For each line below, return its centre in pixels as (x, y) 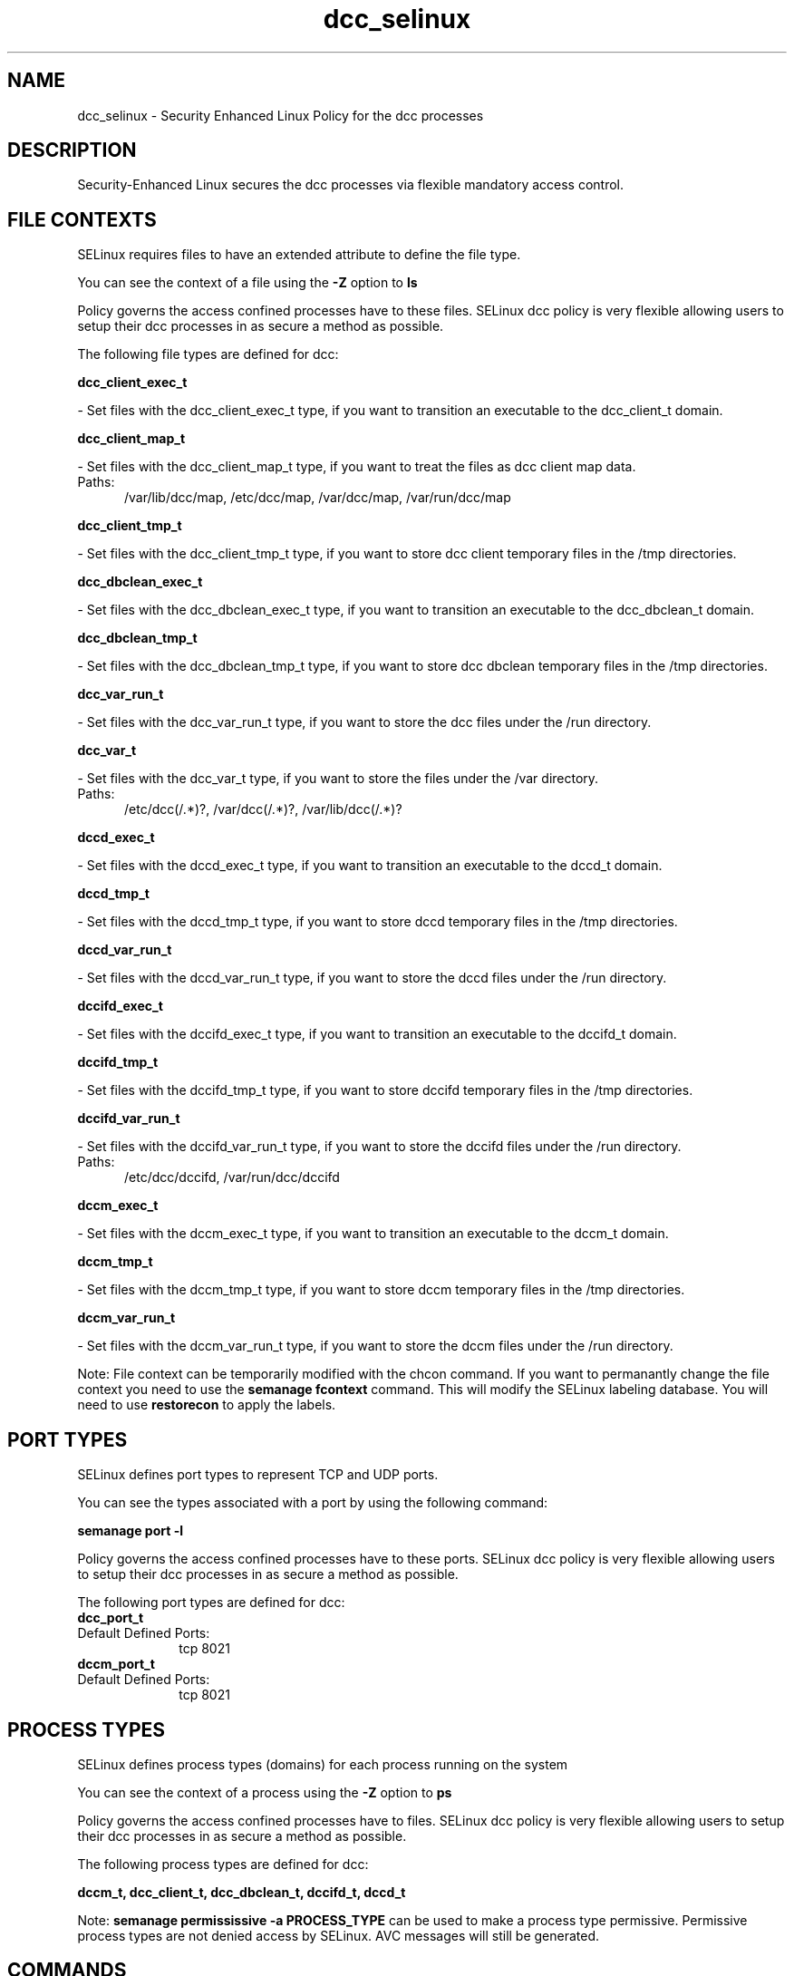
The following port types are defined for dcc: (211, 1603)
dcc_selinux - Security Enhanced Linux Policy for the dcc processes (281, 115)
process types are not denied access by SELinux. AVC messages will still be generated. (339, 1935)
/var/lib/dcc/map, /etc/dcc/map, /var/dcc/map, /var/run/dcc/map (318, 498)
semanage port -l (130, 1531)
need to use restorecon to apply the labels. (207, 1405)
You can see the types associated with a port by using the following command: (313, 1503)
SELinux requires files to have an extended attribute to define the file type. (299, 255)
